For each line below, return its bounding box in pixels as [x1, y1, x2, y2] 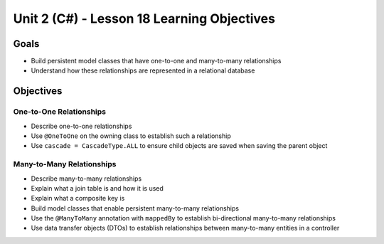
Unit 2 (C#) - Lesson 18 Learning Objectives [13, 11, 275, 26]
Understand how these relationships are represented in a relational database [31, 66, 255, 75]
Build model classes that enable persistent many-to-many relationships [31, 203, 240, 213]
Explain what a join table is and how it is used [31, 184, 164, 192]
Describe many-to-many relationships [31, 174, 142, 183]
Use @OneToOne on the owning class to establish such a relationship [31, 132, 231, 140]
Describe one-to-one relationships [31, 122, 132, 130]
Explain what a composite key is [31, 194, 125, 203]
